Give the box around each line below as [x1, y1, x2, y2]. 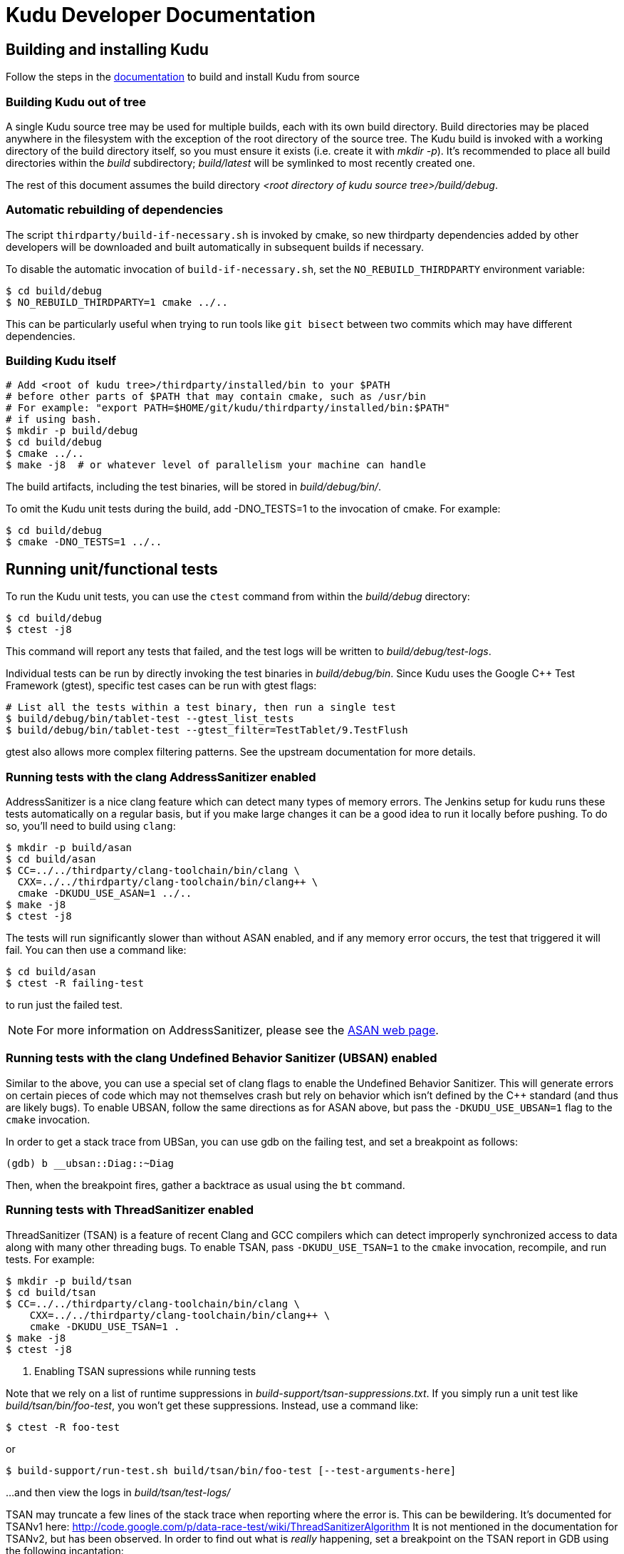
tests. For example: [6, 1252, 95, 1265]
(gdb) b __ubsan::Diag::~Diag [6, 1157, 175, 1169]
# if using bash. [6, 413, 102, 426]
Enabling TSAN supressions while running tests [34, 1364, 256, 1377]
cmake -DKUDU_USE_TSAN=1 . [29, 1320, 180, 1332]
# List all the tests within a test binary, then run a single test [6, 701, 396, 714]
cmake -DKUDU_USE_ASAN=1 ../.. [17, 887, 192, 900]
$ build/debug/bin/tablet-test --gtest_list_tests [6, 713, 294, 725]
